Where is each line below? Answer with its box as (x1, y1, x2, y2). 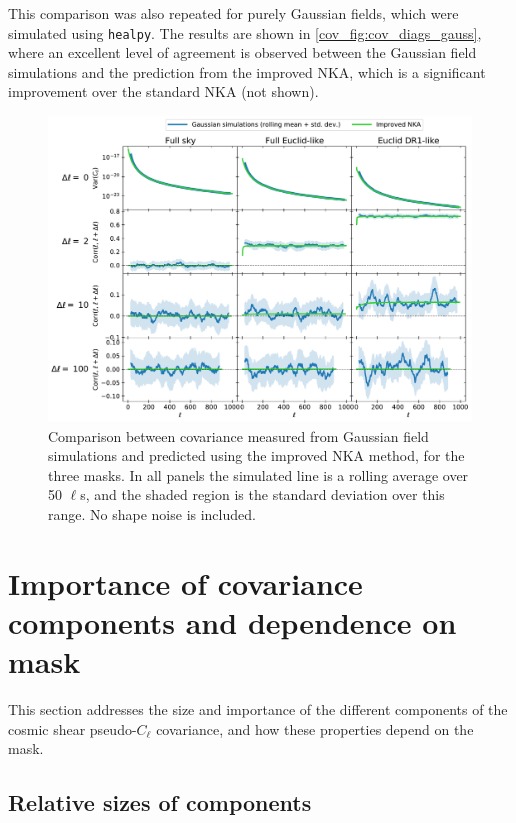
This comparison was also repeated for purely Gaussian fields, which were (8, 3, 459, 23)
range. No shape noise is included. (48, 503, 256, 524)
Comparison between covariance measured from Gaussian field (48, 425, 429, 446)
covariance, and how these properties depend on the (156, 718, 474, 739)
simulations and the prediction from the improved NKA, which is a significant (8, 61, 486, 82)
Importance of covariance (8, 562, 363, 603)
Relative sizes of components (8, 787, 312, 818)
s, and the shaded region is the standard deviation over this (80, 484, 445, 505)
